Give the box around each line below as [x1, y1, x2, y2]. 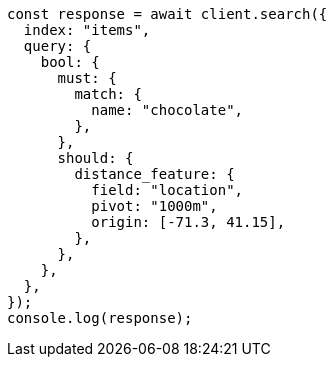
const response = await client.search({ [7, 6, 328, 22]
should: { [57, 150, 134, 166]
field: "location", [91, 182, 244, 198]
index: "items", [23, 22, 151, 38]
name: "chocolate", [91, 102, 244, 118]
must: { [57, 70, 117, 86]
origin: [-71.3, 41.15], [91, 214, 286, 230]
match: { [74, 86, 142, 102]
